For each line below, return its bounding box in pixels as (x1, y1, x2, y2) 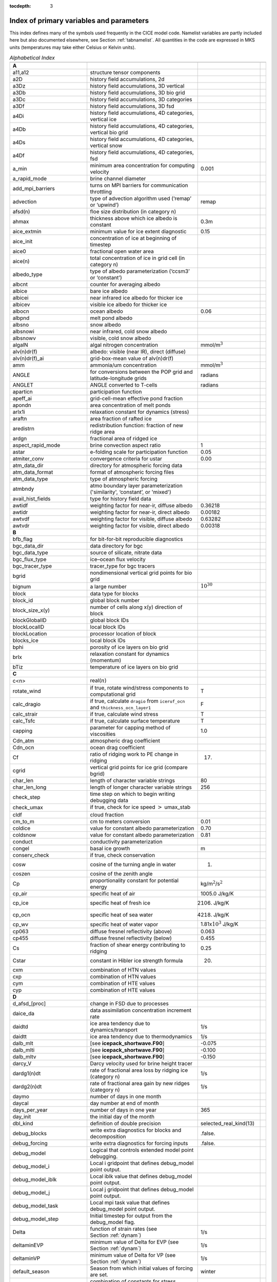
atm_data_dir (12, 462, 44, 469)
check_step (12, 794, 41, 801)
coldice (12, 825, 31, 832)
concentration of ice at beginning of (90, 235, 177, 242)
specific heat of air (90, 890, 135, 897)
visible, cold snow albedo (90, 335, 151, 342)
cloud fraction (90, 811, 124, 818)
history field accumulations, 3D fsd (90, 103, 174, 110)
